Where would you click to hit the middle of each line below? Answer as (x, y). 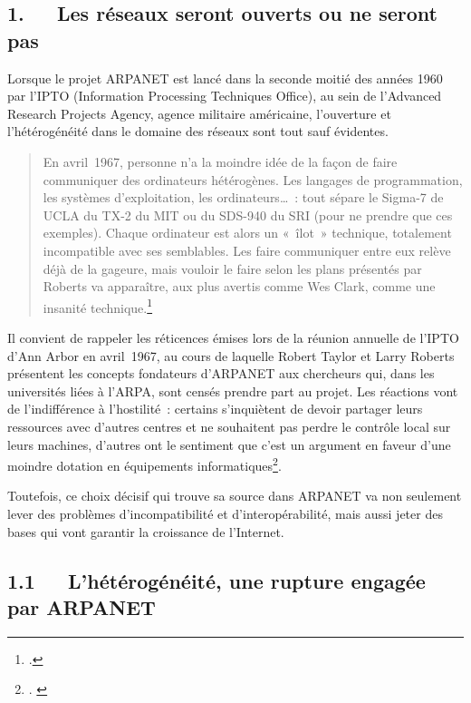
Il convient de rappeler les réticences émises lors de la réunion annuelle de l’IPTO (233, 337)
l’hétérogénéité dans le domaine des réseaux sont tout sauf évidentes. (198, 131)
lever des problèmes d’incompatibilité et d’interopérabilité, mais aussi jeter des (225, 513)
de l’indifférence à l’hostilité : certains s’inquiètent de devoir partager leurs (215, 409)
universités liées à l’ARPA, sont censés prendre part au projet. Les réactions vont (233, 391)
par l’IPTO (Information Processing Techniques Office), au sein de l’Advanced (225, 96)
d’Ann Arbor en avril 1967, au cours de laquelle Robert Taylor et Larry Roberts (231, 355)
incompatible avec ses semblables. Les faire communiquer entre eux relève (247, 250)
